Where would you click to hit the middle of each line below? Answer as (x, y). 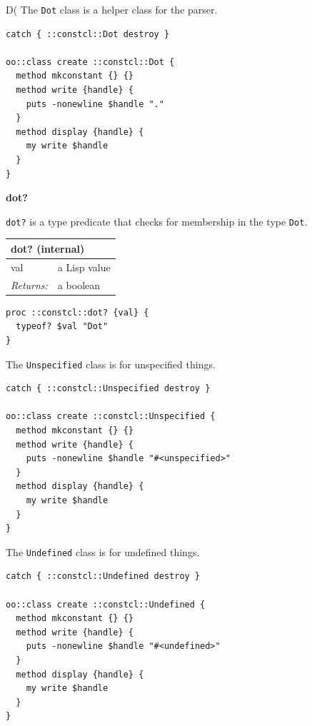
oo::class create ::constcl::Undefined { (106, 604)
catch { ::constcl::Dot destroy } (88, 34)
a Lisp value (84, 267)
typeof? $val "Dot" (62, 327)
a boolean (79, 284)
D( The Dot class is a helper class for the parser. (112, 9)
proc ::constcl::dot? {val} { (77, 312)
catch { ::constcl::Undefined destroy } (103, 576)
